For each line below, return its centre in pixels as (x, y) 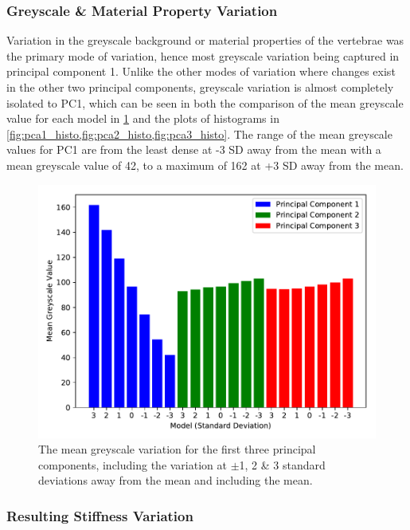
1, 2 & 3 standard (282, 464)
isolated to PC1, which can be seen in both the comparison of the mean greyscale (205, 102)
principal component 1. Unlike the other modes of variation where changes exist (201, 71)
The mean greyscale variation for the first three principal (177, 449)
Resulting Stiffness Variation (100, 515)
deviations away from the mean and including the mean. (176, 480)
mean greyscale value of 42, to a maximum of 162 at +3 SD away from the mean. (205, 165)
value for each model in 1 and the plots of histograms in (143, 118)
